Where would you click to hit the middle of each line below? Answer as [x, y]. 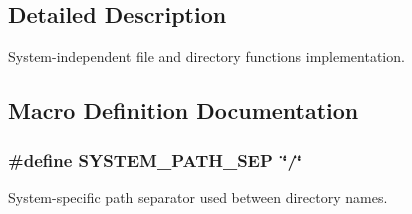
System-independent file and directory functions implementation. [206, 56]
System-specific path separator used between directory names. [198, 196]
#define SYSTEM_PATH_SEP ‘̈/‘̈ [155, 159]
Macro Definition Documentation [183, 110]
